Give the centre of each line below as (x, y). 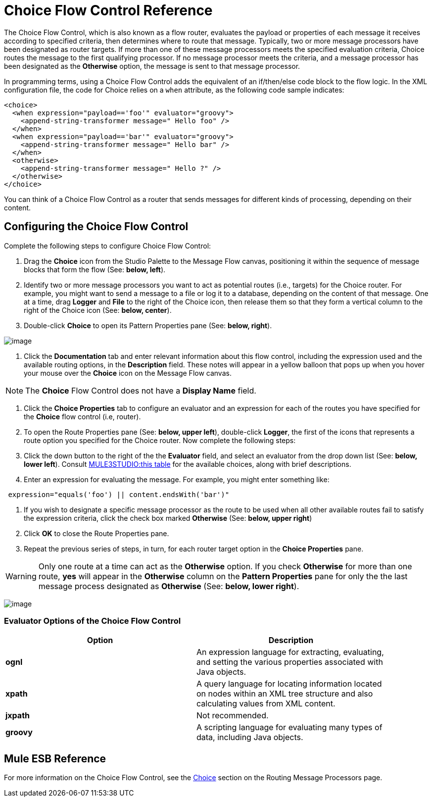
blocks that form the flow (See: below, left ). (95, 269)
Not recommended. (233, 716)
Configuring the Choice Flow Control (96, 227)
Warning (21, 576)
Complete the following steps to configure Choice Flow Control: (108, 246)
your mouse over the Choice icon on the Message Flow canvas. (128, 373)
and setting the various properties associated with (290, 662)
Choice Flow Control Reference (108, 10)
